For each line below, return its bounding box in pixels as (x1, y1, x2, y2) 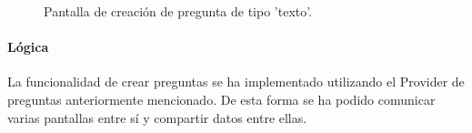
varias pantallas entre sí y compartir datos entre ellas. (7, 107, 307, 127)
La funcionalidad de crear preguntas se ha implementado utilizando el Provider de (7, 72, 465, 91)
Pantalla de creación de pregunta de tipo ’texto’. (44, 2, 313, 20)
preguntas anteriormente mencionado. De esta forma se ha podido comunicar (7, 89, 436, 108)
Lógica (7, 37, 49, 56)
